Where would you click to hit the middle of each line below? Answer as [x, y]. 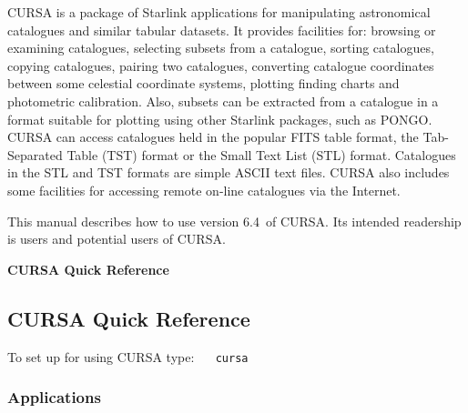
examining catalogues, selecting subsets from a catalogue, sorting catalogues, [221, 48]
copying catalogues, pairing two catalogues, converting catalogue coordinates [221, 65]
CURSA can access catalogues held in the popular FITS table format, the [213, 137]
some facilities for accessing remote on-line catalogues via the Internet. [204, 190]
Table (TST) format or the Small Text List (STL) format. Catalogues [261, 154]
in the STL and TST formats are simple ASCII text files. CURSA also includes [229, 172]
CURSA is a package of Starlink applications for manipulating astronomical [219, 12]
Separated [35, 154]
